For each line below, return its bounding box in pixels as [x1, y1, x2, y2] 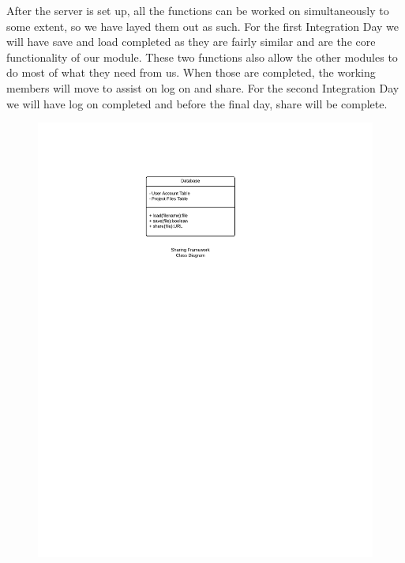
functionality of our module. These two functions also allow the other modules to [6, 48, 398, 65]
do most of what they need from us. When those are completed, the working [6, 64, 376, 81]
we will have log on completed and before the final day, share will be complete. [6, 95, 388, 111]
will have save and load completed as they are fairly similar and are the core [6, 33, 376, 50]
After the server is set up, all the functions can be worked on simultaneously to [6, 2, 389, 18]
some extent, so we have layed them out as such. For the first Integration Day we [6, 17, 399, 34]
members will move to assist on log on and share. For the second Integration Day [6, 79, 399, 96]
